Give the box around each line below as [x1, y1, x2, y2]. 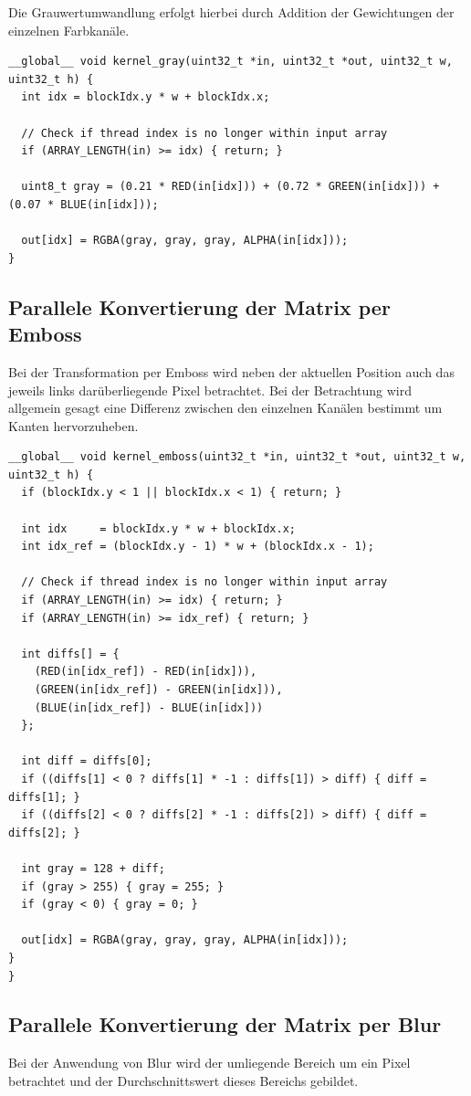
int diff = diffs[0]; [21, 754, 152, 768]
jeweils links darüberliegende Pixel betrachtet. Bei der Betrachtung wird [8, 380, 412, 399]
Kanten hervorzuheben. [8, 416, 139, 435]
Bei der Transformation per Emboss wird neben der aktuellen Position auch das [8, 362, 455, 381]
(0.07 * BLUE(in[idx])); [8, 197, 159, 211]
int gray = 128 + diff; [21, 861, 165, 875]
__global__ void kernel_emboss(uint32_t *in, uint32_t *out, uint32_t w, [8, 450, 466, 464]
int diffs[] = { [21, 647, 120, 660]
